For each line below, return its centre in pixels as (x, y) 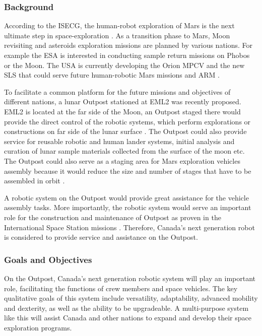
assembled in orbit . (35, 181)
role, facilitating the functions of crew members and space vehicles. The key (121, 288)
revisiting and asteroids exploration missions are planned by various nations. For (128, 45)
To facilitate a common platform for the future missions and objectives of (117, 91)
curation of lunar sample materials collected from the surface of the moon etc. (124, 151)
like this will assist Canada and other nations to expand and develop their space (128, 318)
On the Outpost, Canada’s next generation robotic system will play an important (130, 278)
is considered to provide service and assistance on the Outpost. (101, 237)
